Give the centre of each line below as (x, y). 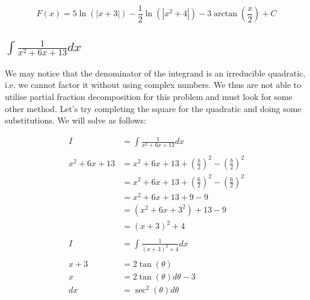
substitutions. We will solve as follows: (76, 120)
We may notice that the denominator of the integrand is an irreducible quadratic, (155, 73)
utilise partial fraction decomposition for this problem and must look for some (149, 96)
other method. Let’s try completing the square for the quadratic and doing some (153, 108)
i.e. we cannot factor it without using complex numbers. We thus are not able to (153, 85)
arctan (226, 14)
